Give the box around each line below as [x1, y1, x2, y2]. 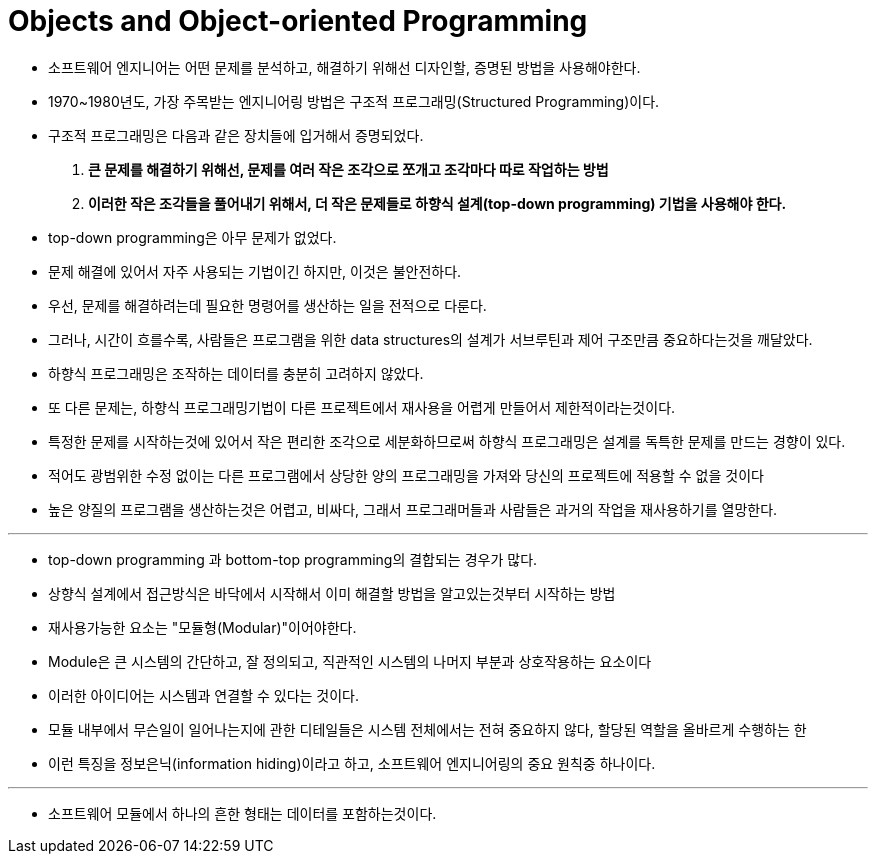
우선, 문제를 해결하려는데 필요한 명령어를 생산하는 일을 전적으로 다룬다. [48, 296, 487, 314]
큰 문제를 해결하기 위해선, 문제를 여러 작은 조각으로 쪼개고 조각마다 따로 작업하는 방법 [88, 160, 609, 178]
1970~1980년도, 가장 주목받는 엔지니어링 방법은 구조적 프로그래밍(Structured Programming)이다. [48, 92, 660, 110]
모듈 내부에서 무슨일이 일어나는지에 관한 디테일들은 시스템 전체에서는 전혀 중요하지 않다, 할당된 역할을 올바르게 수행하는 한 [48, 720, 807, 738]
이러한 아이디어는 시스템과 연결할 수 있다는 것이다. [48, 686, 360, 704]
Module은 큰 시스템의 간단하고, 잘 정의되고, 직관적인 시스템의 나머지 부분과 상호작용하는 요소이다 [48, 652, 652, 670]
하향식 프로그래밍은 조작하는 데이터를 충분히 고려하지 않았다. [48, 364, 424, 382]
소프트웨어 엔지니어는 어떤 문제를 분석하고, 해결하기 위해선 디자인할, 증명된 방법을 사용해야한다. [48, 58, 641, 76]
